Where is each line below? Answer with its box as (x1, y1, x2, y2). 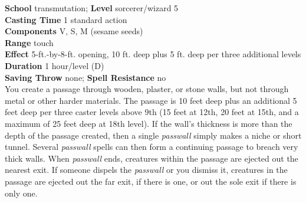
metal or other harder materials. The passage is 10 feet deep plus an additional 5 (5, 94, 297, 106)
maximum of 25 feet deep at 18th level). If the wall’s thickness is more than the (5, 117, 292, 129)
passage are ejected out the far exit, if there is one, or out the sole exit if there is (5, 175, 297, 187)
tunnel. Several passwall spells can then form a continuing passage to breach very (5, 140, 298, 153)
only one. (5, 186, 38, 199)
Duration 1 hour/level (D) (5, 59, 104, 71)
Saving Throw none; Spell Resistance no (5, 71, 166, 83)
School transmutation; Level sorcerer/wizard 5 (5, 2, 179, 14)
